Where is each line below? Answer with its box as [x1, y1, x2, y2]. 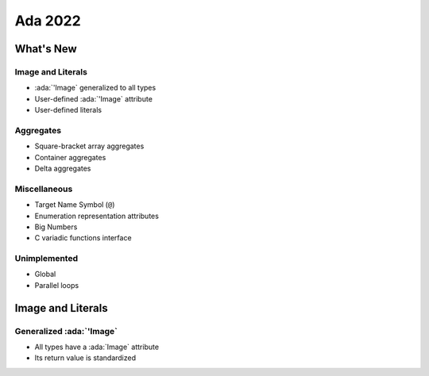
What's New [14, 42, 77, 56]
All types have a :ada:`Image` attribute [34, 342, 159, 352]
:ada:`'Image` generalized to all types [34, 83, 157, 93]
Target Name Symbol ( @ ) [34, 200, 115, 209]
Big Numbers [34, 222, 78, 232]
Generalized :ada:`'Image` [14, 325, 118, 336]
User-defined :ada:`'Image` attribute [34, 94, 153, 103]
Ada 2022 [14, 12, 81, 29]
